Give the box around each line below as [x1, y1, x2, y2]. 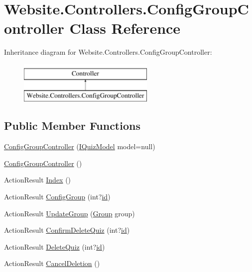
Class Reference [69, 18, 181, 38]
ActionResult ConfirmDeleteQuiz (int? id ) [4, 225, 130, 235]
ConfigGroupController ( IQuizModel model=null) [4, 141, 155, 152]
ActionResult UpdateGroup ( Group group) [4, 208, 135, 218]
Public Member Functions [4, 118, 140, 133]
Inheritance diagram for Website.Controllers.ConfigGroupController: [4, 47, 212, 57]
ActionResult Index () [4, 175, 71, 185]
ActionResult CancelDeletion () [4, 258, 100, 269]
